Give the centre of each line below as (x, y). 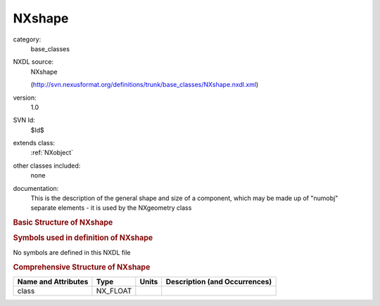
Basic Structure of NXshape (63, 222)
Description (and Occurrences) (219, 281)
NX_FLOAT (114, 291)
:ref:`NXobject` (52, 153)
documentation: (36, 188)
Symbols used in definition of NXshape (83, 238)
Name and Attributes (53, 281)
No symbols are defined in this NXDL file (72, 252)
